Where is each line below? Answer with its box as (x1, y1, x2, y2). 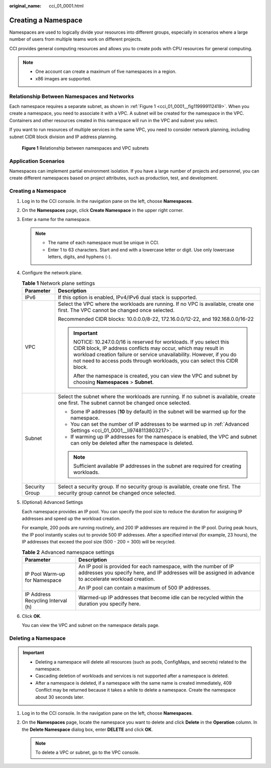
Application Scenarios (9, 157, 65, 164)
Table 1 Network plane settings (22, 279, 95, 286)
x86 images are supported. (35, 75, 91, 81)
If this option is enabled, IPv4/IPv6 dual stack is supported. (58, 294, 198, 301)
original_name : (9, 3, 42, 9)
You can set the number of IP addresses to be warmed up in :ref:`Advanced (70, 421, 249, 428)
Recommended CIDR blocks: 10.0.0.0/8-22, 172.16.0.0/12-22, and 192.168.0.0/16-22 (58, 315, 254, 322)
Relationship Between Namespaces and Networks (9, 93, 134, 100)
